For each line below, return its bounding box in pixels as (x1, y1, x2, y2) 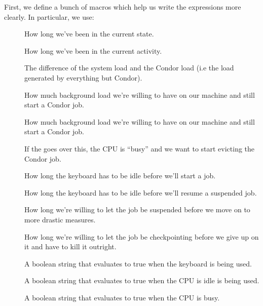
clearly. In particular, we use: (4, 11, 94, 22)
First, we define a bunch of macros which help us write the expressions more (4, 2, 241, 12)
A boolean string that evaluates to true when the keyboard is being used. (24, 258, 252, 269)
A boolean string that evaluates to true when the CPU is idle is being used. (24, 275, 259, 286)
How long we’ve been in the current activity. (24, 45, 162, 56)
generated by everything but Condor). (24, 72, 142, 83)
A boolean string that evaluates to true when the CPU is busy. (24, 292, 220, 302)
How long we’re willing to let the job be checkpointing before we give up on (24, 231, 259, 242)
